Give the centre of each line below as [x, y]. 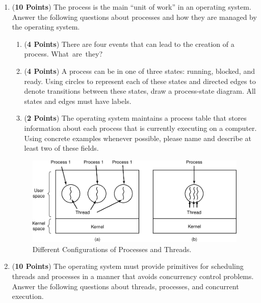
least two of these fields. [61, 148]
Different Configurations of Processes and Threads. [112, 249]
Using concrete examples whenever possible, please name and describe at [138, 138]
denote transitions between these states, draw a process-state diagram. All [140, 91]
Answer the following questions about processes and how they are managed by [134, 17]
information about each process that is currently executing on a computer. [140, 128]
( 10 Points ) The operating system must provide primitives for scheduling [128, 266]
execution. [28, 296]
